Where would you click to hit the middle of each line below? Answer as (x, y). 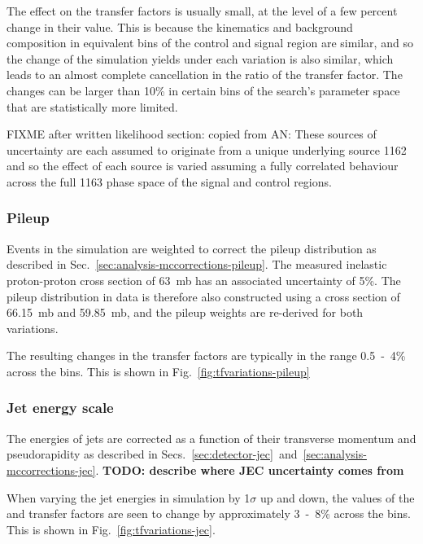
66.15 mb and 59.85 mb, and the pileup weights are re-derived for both (185, 312)
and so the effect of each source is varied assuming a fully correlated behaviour (203, 166)
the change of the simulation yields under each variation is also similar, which (200, 58)
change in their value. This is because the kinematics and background (180, 26)
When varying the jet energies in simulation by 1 (129, 497)
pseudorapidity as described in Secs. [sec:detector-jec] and (152, 454)
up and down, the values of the (337, 497)
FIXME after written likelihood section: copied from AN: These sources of (192, 134)
